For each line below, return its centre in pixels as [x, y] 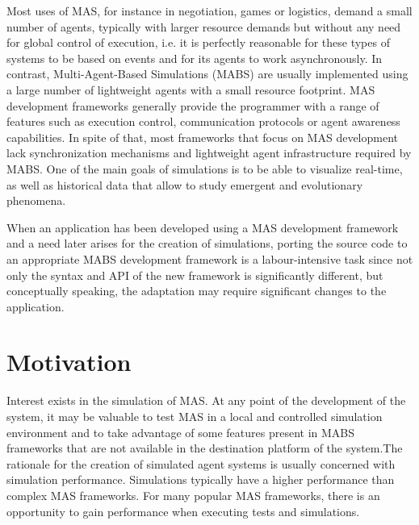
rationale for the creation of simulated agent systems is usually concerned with [201, 463]
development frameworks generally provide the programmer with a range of [193, 105]
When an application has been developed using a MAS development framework [203, 227]
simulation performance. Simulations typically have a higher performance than [201, 479]
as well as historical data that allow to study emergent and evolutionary [185, 184]
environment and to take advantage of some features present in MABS [181, 432]
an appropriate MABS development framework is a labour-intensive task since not [210, 258]
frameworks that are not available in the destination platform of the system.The [205, 448]
